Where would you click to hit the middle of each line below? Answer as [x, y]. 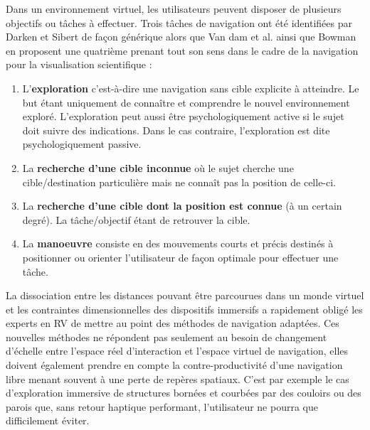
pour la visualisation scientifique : [79, 64]
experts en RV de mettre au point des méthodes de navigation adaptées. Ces [173, 323]
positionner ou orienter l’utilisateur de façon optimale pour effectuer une [180, 257]
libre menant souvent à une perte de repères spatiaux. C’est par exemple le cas [178, 378]
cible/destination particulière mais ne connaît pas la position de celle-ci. [179, 182]
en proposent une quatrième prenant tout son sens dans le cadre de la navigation [182, 50]
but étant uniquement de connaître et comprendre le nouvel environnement [186, 102]
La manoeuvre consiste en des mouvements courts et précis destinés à [178, 243]
